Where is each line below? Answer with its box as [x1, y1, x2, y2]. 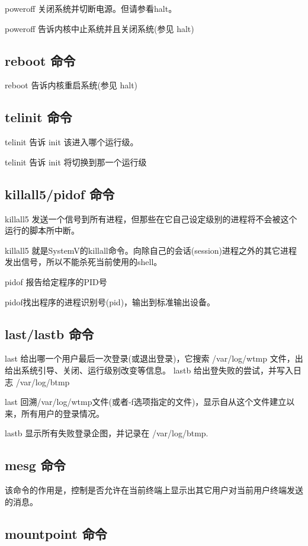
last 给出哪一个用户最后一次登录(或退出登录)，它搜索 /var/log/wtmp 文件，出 [5, 352, 303, 365]
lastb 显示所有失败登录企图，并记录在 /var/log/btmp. [5, 427, 208, 439]
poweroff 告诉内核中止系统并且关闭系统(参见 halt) [5, 22, 194, 34]
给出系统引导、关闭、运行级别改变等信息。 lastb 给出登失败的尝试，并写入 [5, 363, 293, 376]
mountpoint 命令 [5, 524, 107, 542]
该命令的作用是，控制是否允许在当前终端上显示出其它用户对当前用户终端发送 [5, 484, 303, 496]
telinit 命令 [5, 108, 72, 126]
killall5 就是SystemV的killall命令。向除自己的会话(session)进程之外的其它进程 [5, 244, 297, 256]
